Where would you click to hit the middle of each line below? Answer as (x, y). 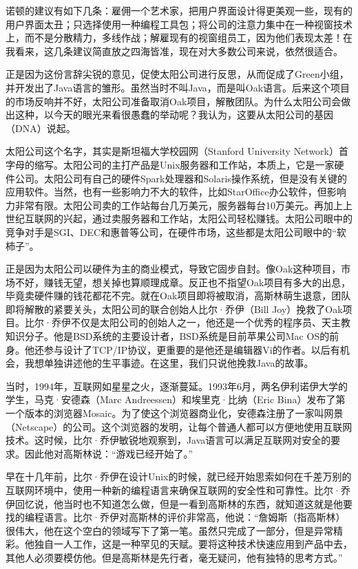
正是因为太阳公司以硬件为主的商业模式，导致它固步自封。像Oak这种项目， (173, 269)
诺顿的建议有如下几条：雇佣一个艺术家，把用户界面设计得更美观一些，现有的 (179, 10)
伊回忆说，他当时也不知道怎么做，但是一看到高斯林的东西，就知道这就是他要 (179, 503)
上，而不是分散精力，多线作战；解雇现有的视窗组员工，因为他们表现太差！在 (179, 37)
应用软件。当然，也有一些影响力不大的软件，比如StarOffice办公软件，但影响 (176, 192)
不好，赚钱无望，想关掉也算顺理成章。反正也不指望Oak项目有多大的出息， (183, 282)
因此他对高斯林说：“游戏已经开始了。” (109, 453)
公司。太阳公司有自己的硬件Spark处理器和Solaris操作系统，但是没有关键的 (181, 178)
